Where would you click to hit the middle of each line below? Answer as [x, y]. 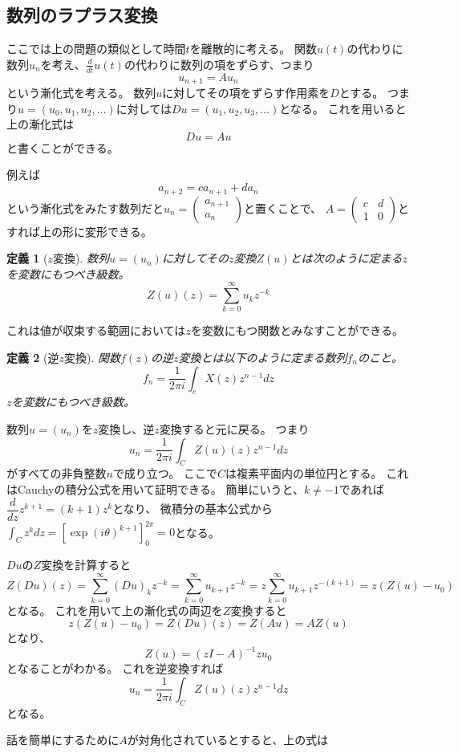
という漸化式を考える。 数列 [81, 93]
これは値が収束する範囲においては [96, 330]
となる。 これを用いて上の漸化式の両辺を [115, 610]
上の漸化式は [40, 124]
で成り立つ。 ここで [165, 473]
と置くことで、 [283, 208]
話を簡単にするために [63, 740]
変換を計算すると [86, 564]
